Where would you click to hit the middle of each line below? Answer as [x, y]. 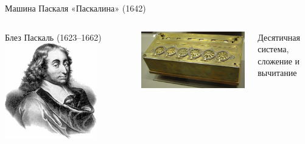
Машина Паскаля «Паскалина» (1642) [75, 8]
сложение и [279, 60]
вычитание [277, 73]
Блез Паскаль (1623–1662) [53, 37]
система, [273, 49]
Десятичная [279, 37]
